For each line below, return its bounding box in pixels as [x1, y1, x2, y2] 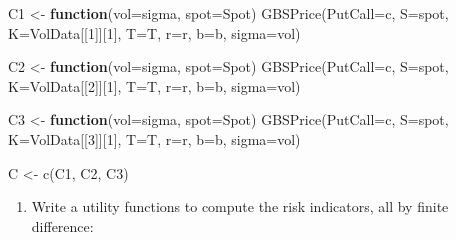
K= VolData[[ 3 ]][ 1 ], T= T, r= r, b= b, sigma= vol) [8, 128, 301, 149]
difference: [31, 215, 94, 236]
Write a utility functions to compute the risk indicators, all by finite [31, 196, 449, 217]
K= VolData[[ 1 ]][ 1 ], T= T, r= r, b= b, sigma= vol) [8, 22, 301, 43]
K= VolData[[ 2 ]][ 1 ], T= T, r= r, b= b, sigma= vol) [8, 75, 301, 96]
